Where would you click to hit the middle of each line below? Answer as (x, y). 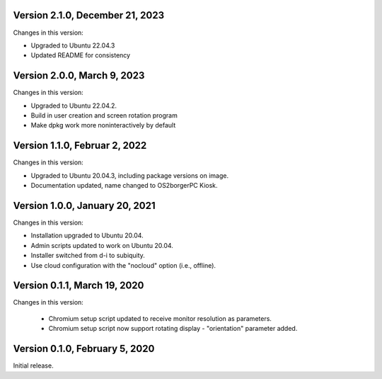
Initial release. (33, 366)
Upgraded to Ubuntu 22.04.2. (74, 106)
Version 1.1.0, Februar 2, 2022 (80, 146)
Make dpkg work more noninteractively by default (103, 125)
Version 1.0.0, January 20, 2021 (84, 205)
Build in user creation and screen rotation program (104, 115)
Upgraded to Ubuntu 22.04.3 (73, 45)
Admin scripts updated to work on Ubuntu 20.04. (102, 245)
